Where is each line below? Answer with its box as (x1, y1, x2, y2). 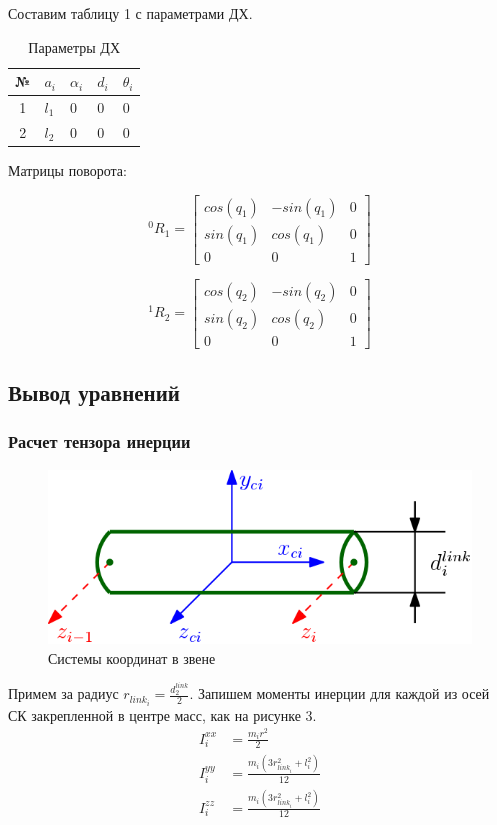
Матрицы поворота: (8, 159, 127, 180)
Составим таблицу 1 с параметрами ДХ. (8, 3, 253, 23)
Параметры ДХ (28, 36, 120, 57)
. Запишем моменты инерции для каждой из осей (189, 683, 490, 704)
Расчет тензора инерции (8, 429, 191, 454)
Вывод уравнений (8, 377, 180, 408)
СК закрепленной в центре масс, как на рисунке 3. (8, 704, 317, 725)
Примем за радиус (8, 683, 119, 704)
